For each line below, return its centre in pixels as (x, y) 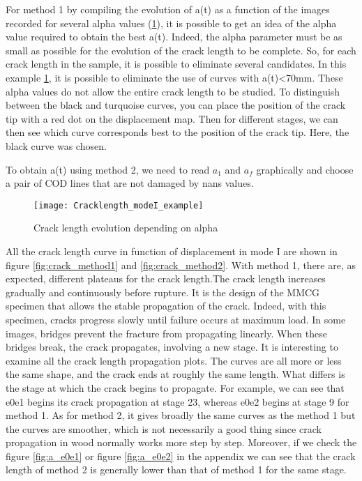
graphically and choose (305, 169)
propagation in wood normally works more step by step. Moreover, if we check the (181, 442)
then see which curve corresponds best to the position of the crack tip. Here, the (178, 132)
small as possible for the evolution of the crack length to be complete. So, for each (181, 50)
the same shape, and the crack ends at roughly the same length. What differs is (175, 374)
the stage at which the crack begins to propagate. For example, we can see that (175, 387)
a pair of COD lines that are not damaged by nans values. (130, 183)
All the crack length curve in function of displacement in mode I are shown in (172, 251)
